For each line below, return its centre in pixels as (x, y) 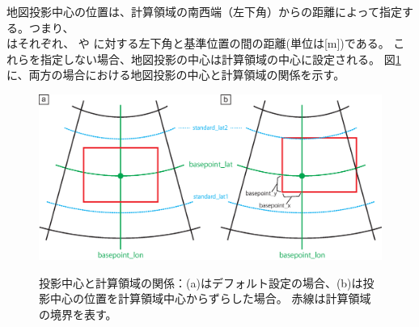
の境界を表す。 (78, 314)
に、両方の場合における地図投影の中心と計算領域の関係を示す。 (176, 75)
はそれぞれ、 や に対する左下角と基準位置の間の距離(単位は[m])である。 (198, 43)
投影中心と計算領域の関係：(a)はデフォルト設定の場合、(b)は (201, 282)
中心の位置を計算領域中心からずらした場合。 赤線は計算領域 (210, 298)
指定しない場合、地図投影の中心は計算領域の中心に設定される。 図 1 (220, 59)
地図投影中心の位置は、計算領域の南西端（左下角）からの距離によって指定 (204, 11)
